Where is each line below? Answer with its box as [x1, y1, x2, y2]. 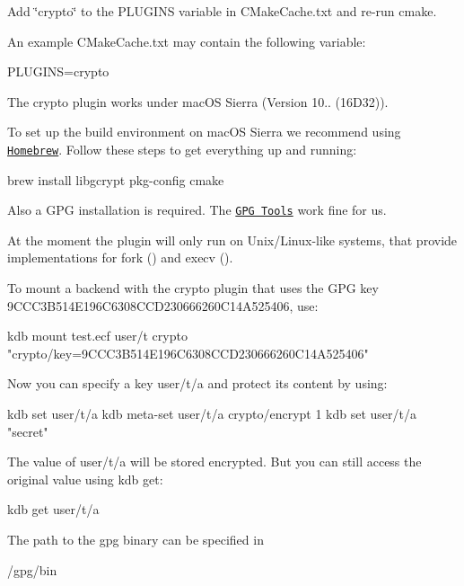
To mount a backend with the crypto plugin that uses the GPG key [7, 279, 379, 297]
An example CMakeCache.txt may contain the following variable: [7, 31, 366, 50]
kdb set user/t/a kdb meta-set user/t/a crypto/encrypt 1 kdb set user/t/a [7, 404, 417, 423]
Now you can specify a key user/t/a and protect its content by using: [7, 374, 388, 393]
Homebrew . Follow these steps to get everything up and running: [7, 139, 357, 158]
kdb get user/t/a [7, 500, 100, 519]
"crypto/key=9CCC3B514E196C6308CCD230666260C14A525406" [7, 343, 369, 362]
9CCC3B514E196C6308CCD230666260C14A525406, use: [7, 296, 319, 315]
